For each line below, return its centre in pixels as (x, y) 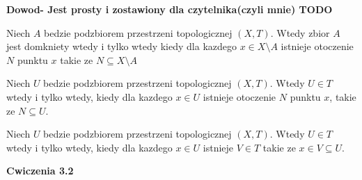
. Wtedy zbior (300, 32)
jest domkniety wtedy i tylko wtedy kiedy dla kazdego (122, 46)
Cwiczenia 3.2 (40, 171)
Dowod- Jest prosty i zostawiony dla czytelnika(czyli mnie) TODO (170, 9)
